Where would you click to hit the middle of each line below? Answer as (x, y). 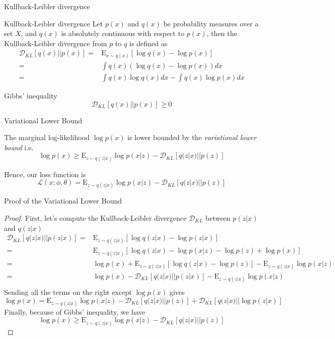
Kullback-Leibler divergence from (55, 43)
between (218, 217)
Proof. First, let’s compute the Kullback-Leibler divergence (95, 217)
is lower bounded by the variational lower (192, 137)
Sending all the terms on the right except (68, 292)
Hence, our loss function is (45, 174)
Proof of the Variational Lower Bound (63, 201)
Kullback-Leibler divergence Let (53, 23)
